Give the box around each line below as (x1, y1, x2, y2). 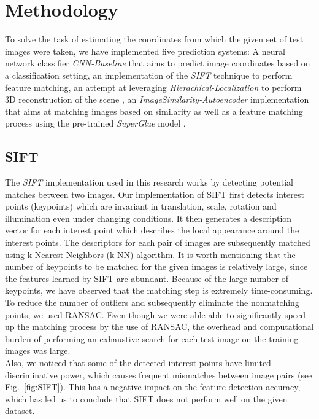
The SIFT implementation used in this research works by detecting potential (5, 176, 293, 189)
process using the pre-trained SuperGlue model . (5, 117, 186, 130)
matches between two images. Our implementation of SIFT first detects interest (5, 187, 304, 200)
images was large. (5, 344, 71, 357)
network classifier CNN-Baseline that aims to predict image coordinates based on (5, 57, 310, 69)
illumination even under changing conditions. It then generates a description (5, 211, 292, 224)
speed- (285, 308, 309, 321)
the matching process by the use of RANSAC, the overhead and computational (17, 320, 314, 333)
